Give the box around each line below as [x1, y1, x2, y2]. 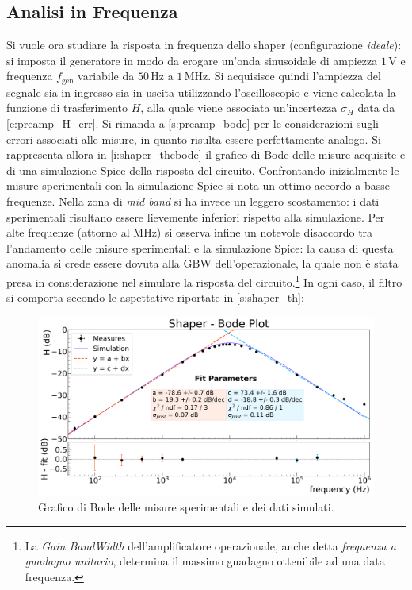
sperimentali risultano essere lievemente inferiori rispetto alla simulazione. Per [6, 208, 385, 225]
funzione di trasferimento [6, 99, 128, 116]
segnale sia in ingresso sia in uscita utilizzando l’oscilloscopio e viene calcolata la [6, 83, 396, 100]
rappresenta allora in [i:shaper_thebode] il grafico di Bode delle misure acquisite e [6, 146, 406, 163]
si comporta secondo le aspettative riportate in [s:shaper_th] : [6, 289, 304, 306]
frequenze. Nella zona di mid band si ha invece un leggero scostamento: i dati [6, 193, 380, 209]
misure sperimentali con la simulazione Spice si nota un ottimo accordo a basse [6, 177, 390, 194]
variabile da [78, 67, 135, 84]
